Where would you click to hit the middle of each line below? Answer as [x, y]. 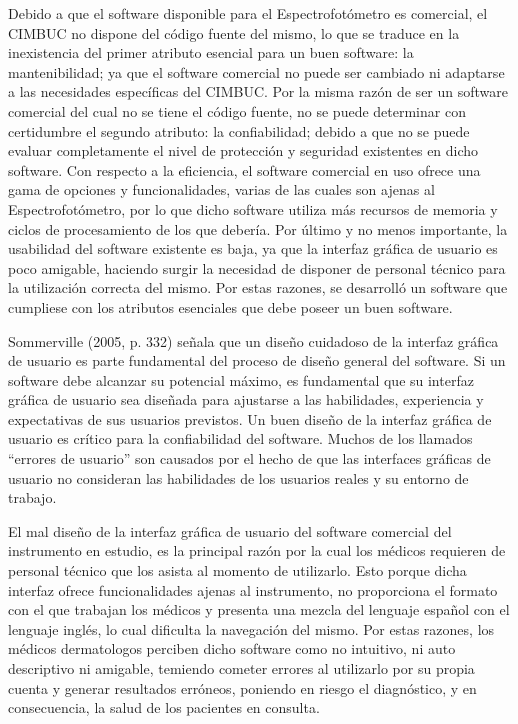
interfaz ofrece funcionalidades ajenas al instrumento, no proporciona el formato [253, 589]
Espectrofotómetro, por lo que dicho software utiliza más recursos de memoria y [253, 208]
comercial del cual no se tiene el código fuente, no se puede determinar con [237, 110]
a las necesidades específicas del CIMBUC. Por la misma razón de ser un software [258, 91]
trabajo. [32, 497]
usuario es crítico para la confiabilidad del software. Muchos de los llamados [240, 438]
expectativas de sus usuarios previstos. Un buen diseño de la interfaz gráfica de [250, 418]
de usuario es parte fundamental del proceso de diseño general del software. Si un [257, 360]
